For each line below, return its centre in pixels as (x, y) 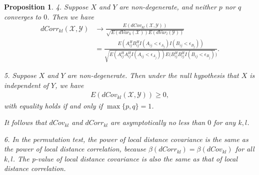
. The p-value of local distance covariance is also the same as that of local (125, 158)
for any (225, 122)
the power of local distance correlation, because (75, 149)
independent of (26, 85)
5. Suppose (20, 75)
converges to (23, 16)
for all (245, 149)
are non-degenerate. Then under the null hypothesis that (153, 75)
